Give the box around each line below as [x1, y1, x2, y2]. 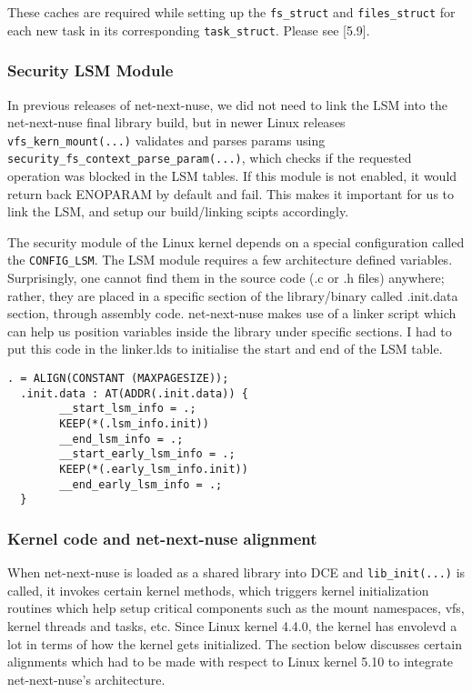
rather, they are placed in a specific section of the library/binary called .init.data [7, 286, 458, 305]
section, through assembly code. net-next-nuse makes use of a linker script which [7, 304, 457, 323]
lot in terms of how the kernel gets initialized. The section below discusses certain [7, 634, 462, 653]
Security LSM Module [7, 59, 174, 82]
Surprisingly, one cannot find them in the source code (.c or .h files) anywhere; [7, 268, 445, 287]
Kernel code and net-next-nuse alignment [7, 527, 317, 549]
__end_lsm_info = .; [59, 432, 184, 446]
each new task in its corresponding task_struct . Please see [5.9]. [7, 20, 370, 39]
